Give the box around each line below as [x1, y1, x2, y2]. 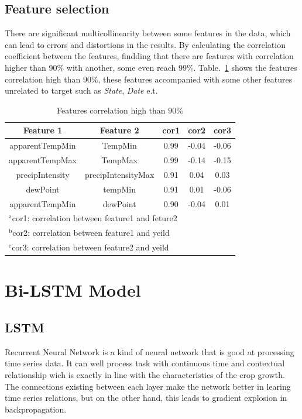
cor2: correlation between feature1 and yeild [12, 226, 170, 239]
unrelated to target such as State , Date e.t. [5, 84, 158, 97]
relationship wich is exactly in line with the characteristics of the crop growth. [5, 368, 285, 380]
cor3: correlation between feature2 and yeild [12, 241, 169, 253]
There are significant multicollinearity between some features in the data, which [5, 27, 291, 39]
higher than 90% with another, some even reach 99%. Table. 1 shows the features [5, 61, 297, 73]
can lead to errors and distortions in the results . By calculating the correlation [5, 38, 286, 50]
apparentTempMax [9, 154, 77, 166]
